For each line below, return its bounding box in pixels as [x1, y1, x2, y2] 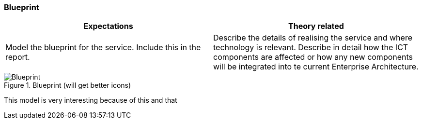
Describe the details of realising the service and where [213, 33, 412, 43]
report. [5, 52, 30, 62]
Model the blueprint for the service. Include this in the [5, 42, 201, 53]
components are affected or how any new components [213, 52, 413, 62]
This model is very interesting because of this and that [4, 96, 177, 105]
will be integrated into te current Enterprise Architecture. [213, 62, 419, 72]
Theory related [288, 21, 344, 31]
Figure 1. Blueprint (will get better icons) [4, 81, 131, 90]
